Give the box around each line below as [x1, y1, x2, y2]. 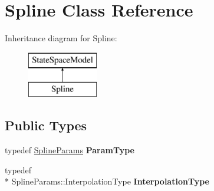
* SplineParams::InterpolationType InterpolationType [5, 175, 209, 187]
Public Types [5, 116, 87, 134]
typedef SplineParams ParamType [5, 144, 134, 156]
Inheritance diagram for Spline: [5, 32, 117, 44]
